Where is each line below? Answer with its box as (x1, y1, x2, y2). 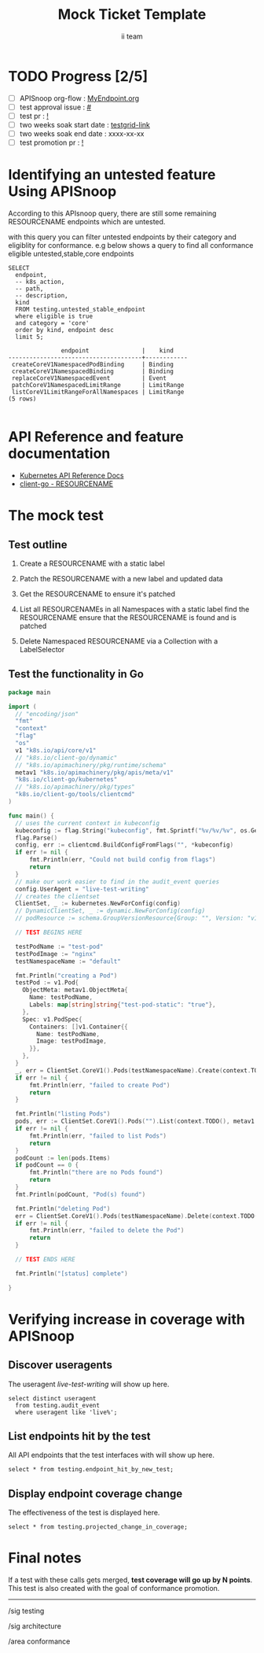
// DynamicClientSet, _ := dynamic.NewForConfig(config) (15, 907, 206, 915)
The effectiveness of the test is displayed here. (8, 1508, 160, 1518)
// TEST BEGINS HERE (15, 928, 82, 936)
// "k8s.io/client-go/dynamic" (15, 754, 118, 762)
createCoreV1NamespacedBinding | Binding (11, 367, 174, 375)
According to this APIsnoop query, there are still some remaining (8, 208, 217, 218)
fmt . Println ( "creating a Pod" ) (15, 972, 118, 980)
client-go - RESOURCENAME (19, 478, 114, 489)
